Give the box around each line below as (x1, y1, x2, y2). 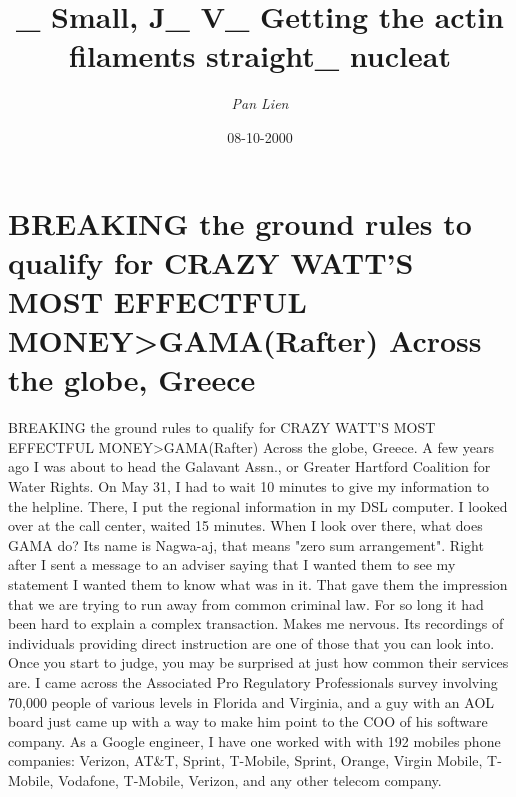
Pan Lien (231, 93, 289, 114)
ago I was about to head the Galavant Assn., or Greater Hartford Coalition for (8, 456, 491, 477)
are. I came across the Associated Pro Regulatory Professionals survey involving (8, 671, 498, 692)
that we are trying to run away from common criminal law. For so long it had (8, 593, 484, 614)
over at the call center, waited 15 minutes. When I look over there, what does (8, 515, 483, 536)
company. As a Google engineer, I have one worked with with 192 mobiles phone (8, 730, 501, 751)
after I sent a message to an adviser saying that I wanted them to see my (8, 554, 456, 575)
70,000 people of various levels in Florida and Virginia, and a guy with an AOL (8, 691, 495, 712)
